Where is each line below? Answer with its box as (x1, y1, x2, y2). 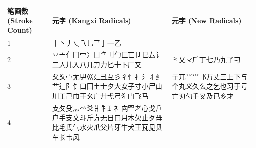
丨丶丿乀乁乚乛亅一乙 (52, 37, 121, 48)
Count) (7, 25, 32, 35)
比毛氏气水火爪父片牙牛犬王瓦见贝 (52, 122, 162, 132)
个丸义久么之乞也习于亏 (171, 81, 248, 91)
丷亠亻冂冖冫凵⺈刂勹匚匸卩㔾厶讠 (52, 49, 162, 60)
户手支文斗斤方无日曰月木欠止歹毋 (52, 112, 162, 123)
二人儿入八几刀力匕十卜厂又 (52, 59, 142, 69)
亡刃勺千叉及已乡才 (171, 91, 234, 100)
